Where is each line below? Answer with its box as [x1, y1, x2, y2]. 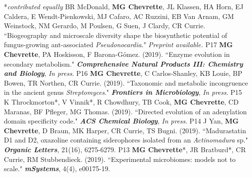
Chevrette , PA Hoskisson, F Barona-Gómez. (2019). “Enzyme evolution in [4, 49, 230, 59]
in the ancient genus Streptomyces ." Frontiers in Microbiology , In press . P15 [4, 87, 242, 97]
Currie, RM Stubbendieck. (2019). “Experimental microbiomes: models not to [4, 154, 236, 164]
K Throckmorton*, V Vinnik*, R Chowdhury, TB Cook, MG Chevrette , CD [4, 96, 239, 106]
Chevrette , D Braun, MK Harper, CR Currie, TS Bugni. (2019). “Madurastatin [4, 125, 246, 135]
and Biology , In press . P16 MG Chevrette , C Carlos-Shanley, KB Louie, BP [4, 68, 242, 78]
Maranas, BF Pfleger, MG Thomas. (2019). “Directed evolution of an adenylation [4, 106, 247, 116]
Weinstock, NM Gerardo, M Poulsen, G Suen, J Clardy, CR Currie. [4, 20, 205, 31]
